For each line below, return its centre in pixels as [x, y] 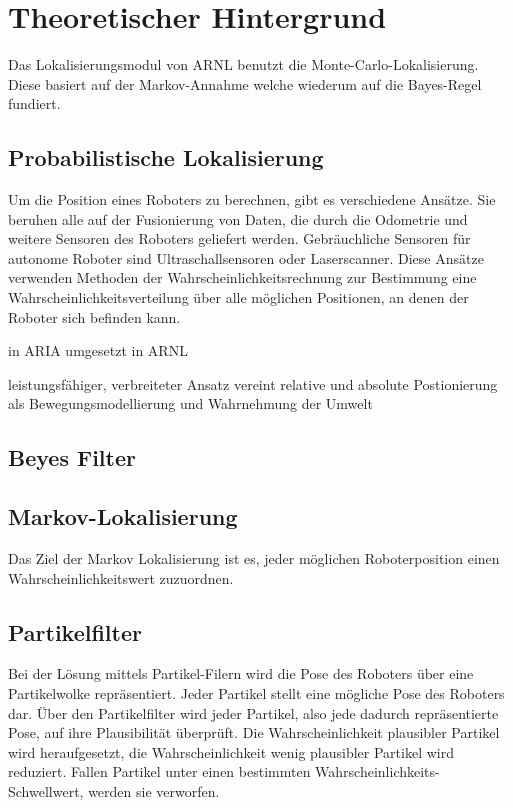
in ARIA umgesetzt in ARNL [98, 350]
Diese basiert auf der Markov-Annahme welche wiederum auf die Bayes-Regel [245, 83]
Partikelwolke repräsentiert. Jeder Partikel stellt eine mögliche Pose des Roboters [256, 693]
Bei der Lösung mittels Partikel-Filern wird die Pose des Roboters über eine [241, 673]
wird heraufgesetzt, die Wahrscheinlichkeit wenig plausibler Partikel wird [231, 751]
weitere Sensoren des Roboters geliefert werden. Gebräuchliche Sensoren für [239, 238]
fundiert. [34, 103]
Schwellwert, [46, 790]
